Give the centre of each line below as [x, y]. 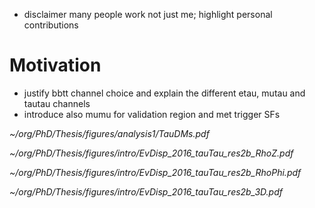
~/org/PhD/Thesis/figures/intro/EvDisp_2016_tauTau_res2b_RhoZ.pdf [151, 153]
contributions [51, 25]
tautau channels [57, 103]
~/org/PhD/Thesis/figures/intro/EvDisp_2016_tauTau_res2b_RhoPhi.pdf [155, 172]
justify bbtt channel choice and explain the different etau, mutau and [164, 93]
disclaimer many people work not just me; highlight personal [148, 14]
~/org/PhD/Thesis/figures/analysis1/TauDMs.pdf [109, 133]
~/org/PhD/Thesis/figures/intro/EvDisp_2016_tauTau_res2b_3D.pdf [146, 191]
